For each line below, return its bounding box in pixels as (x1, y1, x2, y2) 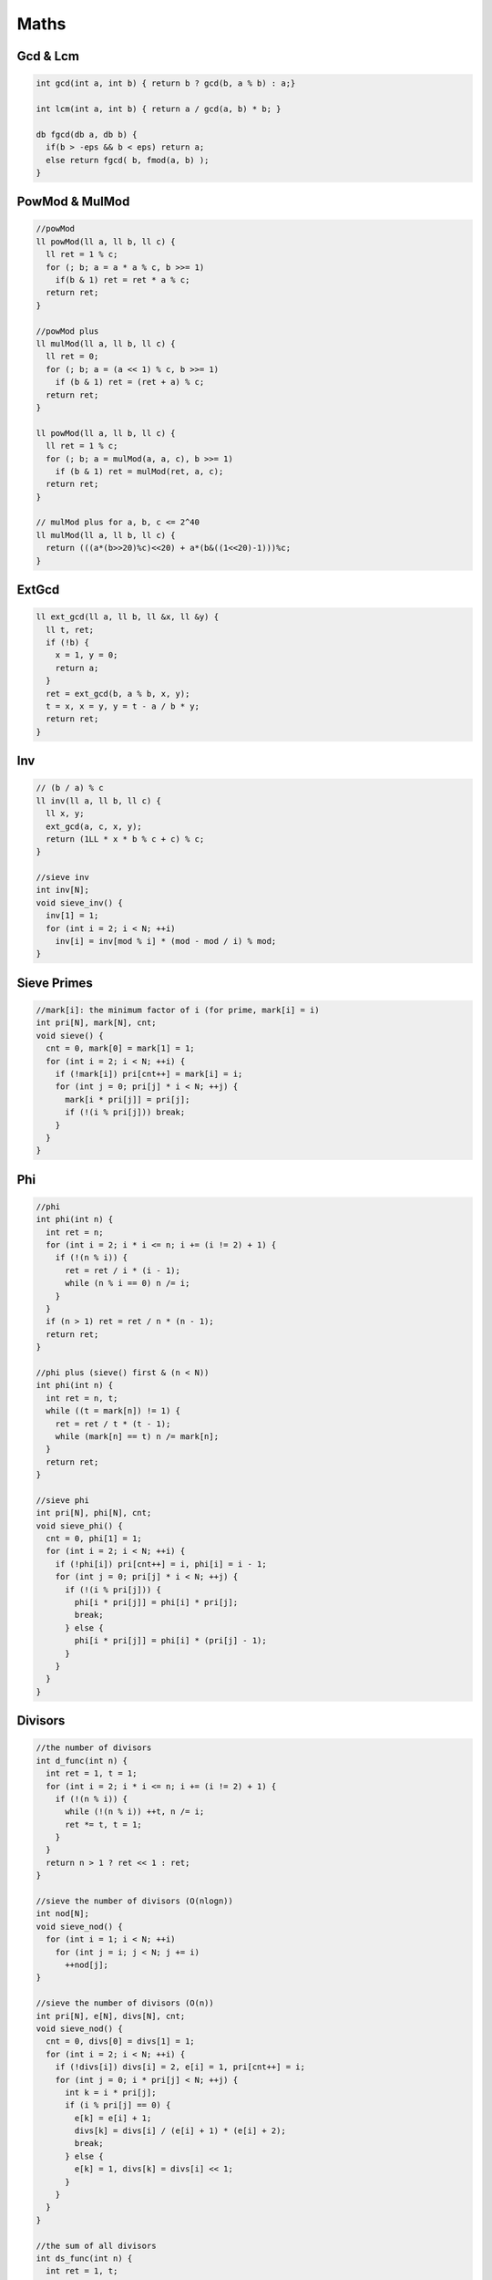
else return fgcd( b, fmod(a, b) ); (46, 155, 210, 165)
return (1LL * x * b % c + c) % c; (46, 834, 205, 844)
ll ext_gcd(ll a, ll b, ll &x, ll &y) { (36, 612, 219, 622)
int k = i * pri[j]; (65, 2087, 157, 2098)
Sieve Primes (16, 975, 93, 990)
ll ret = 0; (46, 351, 99, 362)
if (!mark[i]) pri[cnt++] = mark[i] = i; (55, 1068, 243, 1079)
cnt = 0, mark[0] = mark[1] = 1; (46, 1043, 195, 1053)
